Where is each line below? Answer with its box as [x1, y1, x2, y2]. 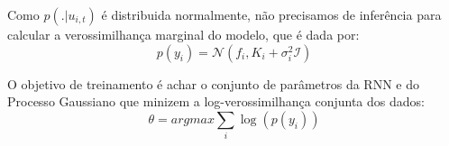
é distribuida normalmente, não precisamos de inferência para [101, 5, 442, 23]
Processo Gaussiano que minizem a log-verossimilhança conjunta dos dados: [7, 92, 425, 111]
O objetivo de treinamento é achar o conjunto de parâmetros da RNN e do [7, 74, 419, 93]
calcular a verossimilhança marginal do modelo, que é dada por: [7, 25, 360, 43]
